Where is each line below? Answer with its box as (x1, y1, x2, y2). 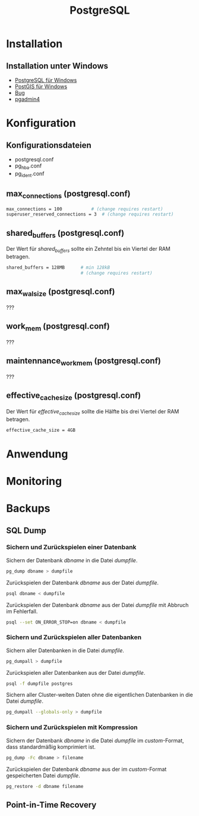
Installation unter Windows (6, 61, 109, 71)
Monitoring (6, 474, 62, 488)
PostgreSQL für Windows (14, 77, 77, 83)
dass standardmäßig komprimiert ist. (6, 743, 96, 750)
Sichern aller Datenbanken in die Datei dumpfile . (6, 647, 125, 654)
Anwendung (6, 447, 68, 460)
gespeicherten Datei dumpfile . (6, 772, 80, 779)
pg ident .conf (14, 170, 45, 179)
